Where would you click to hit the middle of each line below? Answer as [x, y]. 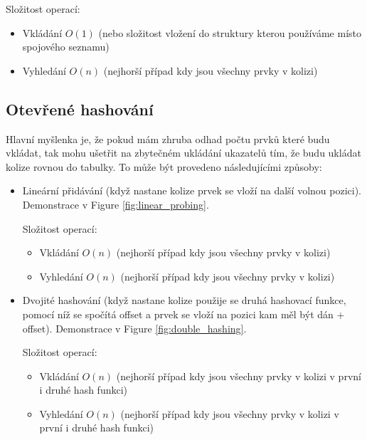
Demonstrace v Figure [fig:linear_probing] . [116, 204]
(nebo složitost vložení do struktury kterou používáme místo [230, 32]
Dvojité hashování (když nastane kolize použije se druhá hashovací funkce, [184, 300]
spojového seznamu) [66, 47]
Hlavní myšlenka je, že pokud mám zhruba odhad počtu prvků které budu [168, 138]
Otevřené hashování [80, 109]
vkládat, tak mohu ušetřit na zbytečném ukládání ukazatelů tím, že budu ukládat [183, 153]
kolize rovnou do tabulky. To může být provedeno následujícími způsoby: [164, 166]
